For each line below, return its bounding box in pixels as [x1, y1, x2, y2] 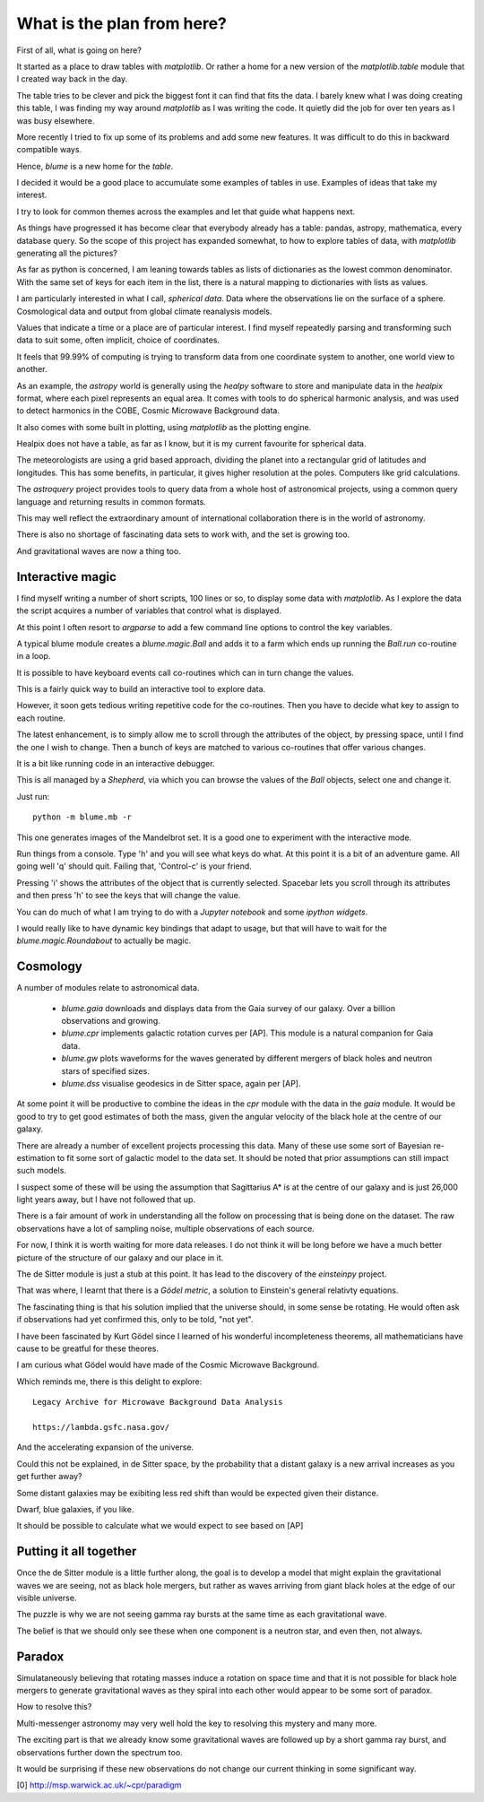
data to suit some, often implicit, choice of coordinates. [16, 334, 220, 345]
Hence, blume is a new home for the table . [16, 160, 174, 171]
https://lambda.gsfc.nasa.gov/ [32, 1422, 170, 1432]
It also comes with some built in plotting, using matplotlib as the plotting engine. [16, 421, 312, 432]
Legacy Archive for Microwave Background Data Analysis [32, 1397, 283, 1408]
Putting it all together [16, 1544, 137, 1559]
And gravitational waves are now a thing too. [16, 545, 181, 556]
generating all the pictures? [16, 247, 118, 259]
